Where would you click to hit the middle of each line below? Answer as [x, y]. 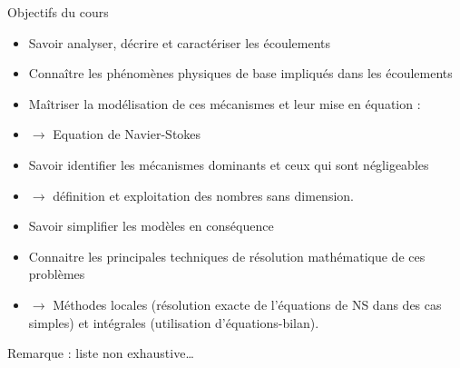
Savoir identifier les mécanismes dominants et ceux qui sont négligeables [229, 164]
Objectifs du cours [58, 12]
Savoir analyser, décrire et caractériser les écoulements [180, 42]
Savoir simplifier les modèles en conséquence [151, 226]
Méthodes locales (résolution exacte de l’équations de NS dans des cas [247, 304]
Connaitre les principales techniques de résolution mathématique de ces [227, 256]
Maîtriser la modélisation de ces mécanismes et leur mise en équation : [225, 103]
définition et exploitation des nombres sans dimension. [203, 195]
